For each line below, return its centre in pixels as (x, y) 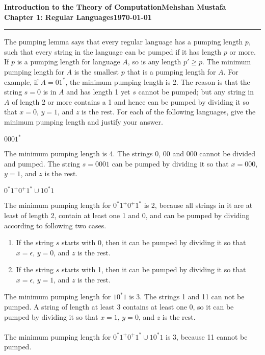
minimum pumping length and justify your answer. (84, 121)
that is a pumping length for (171, 71)
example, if (21, 81)
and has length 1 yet (98, 92)
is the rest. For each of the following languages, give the (169, 112)
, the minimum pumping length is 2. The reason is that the (158, 81)
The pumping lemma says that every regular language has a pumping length (124, 42)
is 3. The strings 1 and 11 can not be (187, 297)
